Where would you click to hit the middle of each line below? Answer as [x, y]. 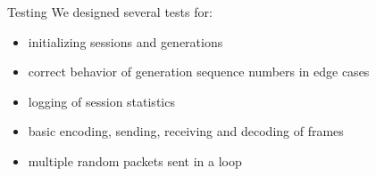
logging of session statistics [101, 101]
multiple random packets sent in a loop [135, 160]
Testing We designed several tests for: [110, 12]
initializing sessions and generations [125, 41]
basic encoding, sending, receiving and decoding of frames [186, 131]
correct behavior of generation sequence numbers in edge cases [199, 72]
